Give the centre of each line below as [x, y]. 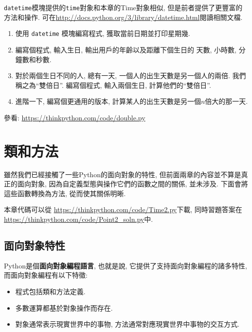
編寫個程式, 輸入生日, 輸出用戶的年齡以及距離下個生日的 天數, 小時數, [126, 49]
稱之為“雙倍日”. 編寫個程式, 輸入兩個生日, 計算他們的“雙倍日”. [113, 85]
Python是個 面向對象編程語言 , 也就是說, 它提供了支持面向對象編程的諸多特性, [126, 265]
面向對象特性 [35, 245]
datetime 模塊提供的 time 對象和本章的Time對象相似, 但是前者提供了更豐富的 [123, 7]
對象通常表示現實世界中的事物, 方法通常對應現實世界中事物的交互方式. [127, 324]
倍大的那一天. [226, 101]
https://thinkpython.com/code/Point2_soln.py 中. [79, 219]
